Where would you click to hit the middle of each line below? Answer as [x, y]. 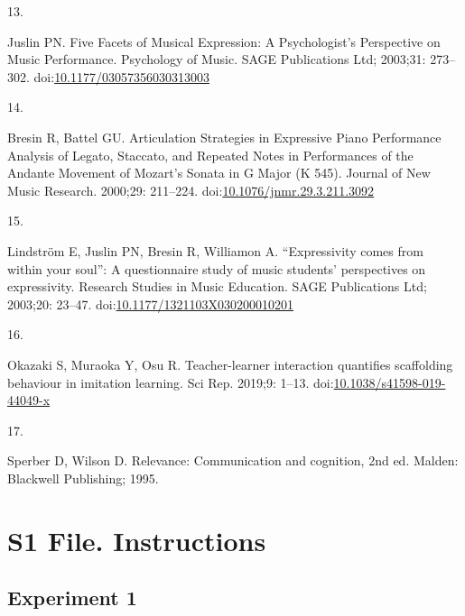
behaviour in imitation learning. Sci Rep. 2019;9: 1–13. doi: [171, 382]
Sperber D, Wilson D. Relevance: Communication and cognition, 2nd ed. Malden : [233, 460]
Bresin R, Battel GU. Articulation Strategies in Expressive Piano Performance [224, 137]
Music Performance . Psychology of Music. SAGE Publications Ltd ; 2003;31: [217, 59]
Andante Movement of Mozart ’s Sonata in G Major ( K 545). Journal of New [219, 173]
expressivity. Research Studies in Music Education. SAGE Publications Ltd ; [217, 286]
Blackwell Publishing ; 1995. [83, 478]
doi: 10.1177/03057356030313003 [122, 76]
